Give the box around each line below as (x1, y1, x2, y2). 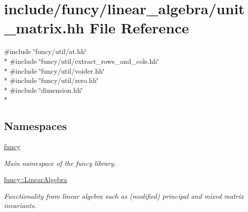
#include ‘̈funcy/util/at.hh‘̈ (4, 46, 87, 56)
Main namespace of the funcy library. (4, 158, 116, 168)
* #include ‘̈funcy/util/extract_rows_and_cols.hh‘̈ (4, 55, 159, 66)
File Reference (89, 18, 189, 38)
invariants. (4, 200, 36, 211)
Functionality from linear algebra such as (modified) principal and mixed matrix (4, 190, 244, 201)
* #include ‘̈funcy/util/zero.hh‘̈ (4, 75, 99, 85)
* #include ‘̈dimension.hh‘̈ (4, 84, 83, 95)
